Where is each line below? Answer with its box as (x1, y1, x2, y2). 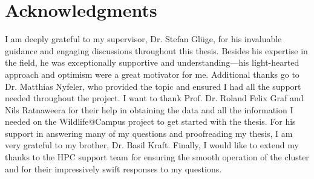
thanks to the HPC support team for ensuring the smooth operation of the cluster (5, 151, 309, 163)
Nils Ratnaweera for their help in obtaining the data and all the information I (5, 103, 293, 116)
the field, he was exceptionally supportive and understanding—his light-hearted (5, 56, 299, 69)
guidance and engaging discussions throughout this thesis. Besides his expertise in (5, 44, 308, 57)
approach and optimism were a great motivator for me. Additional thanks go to (5, 68, 299, 80)
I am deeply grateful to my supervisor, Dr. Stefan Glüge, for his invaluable (5, 33, 282, 45)
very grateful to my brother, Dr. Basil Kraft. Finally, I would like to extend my (5, 139, 299, 151)
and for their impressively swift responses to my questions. (5, 162, 222, 175)
